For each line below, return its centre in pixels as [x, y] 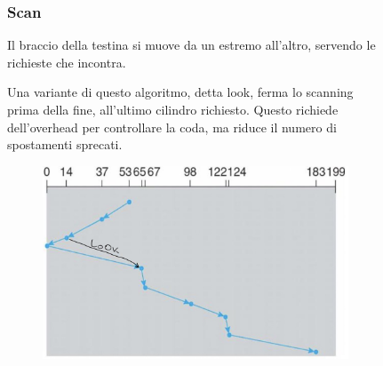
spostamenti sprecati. [65, 144]
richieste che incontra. [67, 62]
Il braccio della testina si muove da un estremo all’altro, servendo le [191, 45]
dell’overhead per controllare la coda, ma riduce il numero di [172, 127]
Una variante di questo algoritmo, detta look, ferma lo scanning [180, 92]
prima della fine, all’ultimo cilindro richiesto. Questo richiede [173, 109]
